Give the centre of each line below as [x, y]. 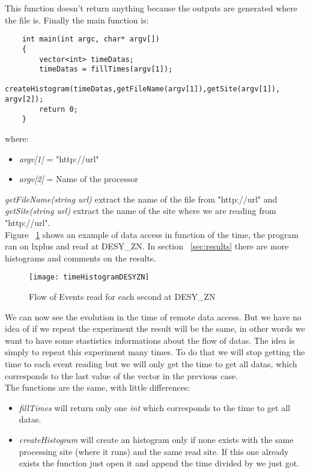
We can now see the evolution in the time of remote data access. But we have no [153, 316]
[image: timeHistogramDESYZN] [89, 277]
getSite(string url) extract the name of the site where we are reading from [141, 211]
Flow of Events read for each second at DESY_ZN [122, 297]
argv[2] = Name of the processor [78, 179]
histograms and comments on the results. [81, 258]
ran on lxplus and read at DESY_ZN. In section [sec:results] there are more [147, 246]
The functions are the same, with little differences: [98, 387]
